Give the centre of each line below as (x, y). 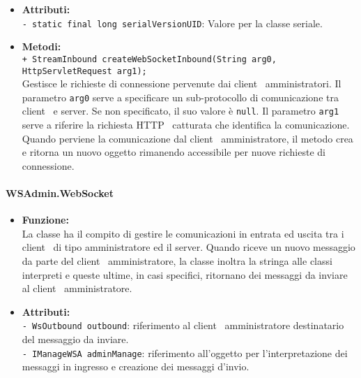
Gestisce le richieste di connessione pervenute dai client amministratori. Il (182, 83)
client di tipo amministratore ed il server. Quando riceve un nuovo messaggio (189, 247)
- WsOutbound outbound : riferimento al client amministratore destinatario (183, 325)
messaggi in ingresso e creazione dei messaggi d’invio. (136, 366)
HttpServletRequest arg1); (84, 71)
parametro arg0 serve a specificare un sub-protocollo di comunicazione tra (180, 97)
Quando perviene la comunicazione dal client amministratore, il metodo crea (187, 138)
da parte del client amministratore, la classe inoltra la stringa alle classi (177, 261)
